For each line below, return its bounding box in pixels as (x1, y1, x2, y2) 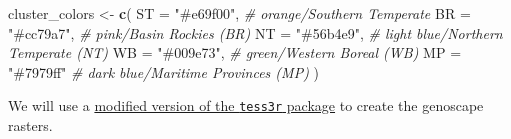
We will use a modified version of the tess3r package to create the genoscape (8, 95, 484, 116)
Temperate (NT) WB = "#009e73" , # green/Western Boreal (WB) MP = (8, 42, 462, 63)
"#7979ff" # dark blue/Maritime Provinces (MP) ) (8, 61, 319, 82)
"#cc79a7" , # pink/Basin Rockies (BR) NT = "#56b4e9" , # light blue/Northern (8, 22, 503, 43)
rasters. (8, 115, 53, 136)
